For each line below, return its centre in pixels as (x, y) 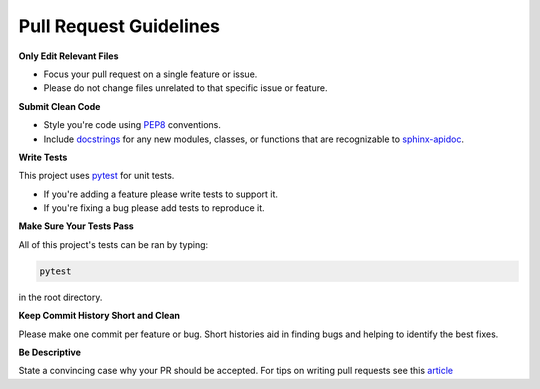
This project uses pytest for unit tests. (96, 176)
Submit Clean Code (59, 106)
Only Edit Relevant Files (68, 56)
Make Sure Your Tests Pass (76, 226)
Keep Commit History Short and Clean (99, 316)
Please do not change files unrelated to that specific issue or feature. (185, 88)
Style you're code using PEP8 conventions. (132, 125)
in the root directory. (60, 297)
